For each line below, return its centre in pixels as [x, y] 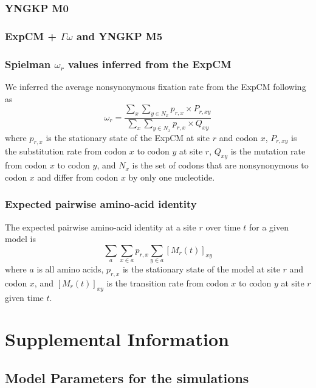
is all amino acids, [70, 269]
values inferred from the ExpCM [150, 64]
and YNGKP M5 [119, 36]
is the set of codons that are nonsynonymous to [220, 165]
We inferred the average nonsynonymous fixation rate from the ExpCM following [156, 86]
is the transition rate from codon [167, 282]
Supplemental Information [117, 339]
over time [223, 227]
